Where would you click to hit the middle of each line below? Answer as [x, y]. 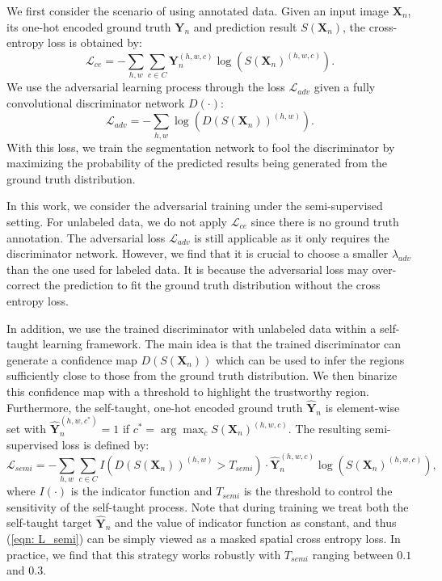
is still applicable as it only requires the [292, 237]
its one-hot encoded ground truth [89, 26]
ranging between [353, 554]
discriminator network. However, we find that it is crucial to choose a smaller [198, 253]
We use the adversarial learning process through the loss [146, 87]
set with [27, 428]
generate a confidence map [72, 359]
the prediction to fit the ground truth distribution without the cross [212, 285]
